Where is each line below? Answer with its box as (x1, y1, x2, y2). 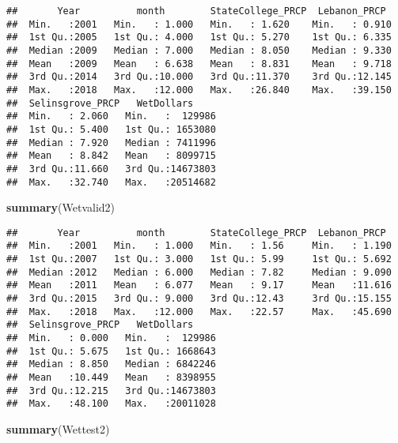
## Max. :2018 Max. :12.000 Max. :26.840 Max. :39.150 (6, 84, 392, 96)
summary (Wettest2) (6, 420, 110, 437)
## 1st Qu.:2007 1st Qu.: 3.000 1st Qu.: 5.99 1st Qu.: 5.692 (6, 253, 392, 265)
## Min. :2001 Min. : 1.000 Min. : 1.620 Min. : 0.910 (6, 18, 392, 30)
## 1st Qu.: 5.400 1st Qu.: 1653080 (6, 123, 216, 135)
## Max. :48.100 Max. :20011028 (6, 398, 216, 410)
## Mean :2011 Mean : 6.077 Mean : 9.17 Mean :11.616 (6, 280, 392, 291)
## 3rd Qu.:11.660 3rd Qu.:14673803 (6, 163, 216, 175)
